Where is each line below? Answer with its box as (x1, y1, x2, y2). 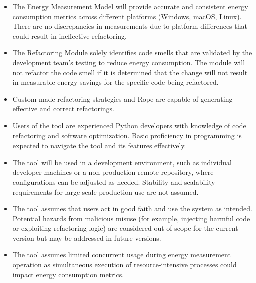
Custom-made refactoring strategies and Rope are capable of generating (12, 93, 233, 104)
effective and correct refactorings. (12, 103, 115, 114)
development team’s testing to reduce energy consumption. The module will (12, 57, 245, 67)
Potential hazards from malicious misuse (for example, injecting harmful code (12, 213, 250, 223)
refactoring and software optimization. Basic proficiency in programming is (12, 130, 242, 140)
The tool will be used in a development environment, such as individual (12, 157, 232, 167)
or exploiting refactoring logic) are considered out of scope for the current (12, 223, 238, 233)
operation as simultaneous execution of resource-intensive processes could (12, 259, 237, 270)
